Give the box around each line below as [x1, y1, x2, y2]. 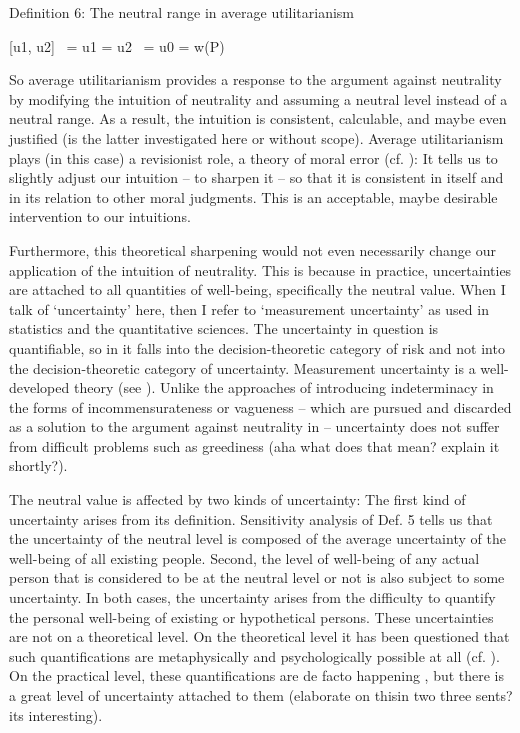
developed [9, 377, 70, 398]
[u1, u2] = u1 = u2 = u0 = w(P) [9, 35, 225, 56]
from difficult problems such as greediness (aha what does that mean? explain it [9, 435, 500, 456]
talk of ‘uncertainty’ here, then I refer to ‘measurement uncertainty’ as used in [9, 298, 489, 319]
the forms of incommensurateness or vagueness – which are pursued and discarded [9, 396, 512, 417]
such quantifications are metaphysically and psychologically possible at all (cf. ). [9, 645, 500, 666]
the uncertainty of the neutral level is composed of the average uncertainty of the [9, 528, 506, 549]
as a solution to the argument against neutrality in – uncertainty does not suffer [9, 416, 500, 437]
